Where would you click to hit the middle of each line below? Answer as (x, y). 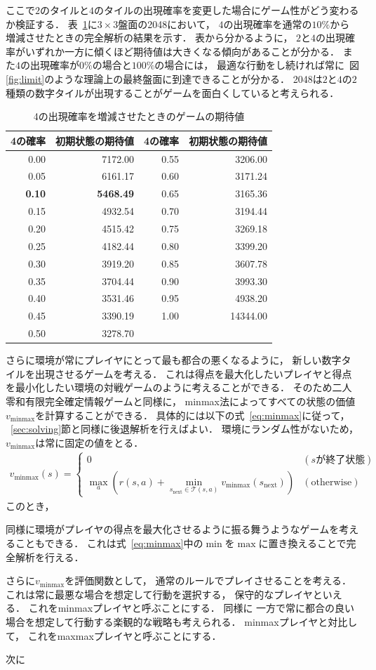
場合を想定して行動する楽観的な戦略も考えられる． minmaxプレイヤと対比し (182, 622)
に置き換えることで (302, 543)
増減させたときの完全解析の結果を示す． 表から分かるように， (149, 38)
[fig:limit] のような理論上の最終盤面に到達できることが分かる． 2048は (164, 78)
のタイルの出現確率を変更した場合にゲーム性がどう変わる (227, 10)
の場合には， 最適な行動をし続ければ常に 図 (257, 65)
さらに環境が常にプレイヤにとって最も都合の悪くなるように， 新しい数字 (174, 360)
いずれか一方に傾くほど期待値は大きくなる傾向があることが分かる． (182, 51)
